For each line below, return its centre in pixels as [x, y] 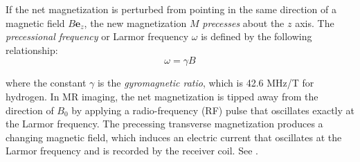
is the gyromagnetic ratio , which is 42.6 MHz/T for [206, 83]
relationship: [32, 49]
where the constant [46, 83]
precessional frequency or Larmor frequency [97, 36]
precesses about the [243, 22]
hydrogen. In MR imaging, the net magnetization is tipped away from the [162, 96]
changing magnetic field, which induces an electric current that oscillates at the [174, 137]
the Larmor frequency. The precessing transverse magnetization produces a [164, 124]
